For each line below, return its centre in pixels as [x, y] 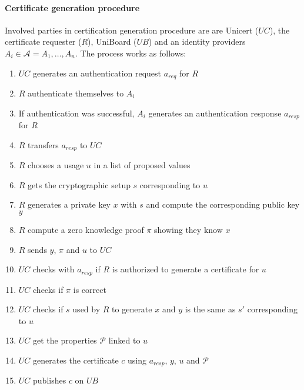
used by [86, 309]
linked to [124, 340]
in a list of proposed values [142, 165]
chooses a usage [56, 165]
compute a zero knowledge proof [86, 229]
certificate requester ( [43, 41]
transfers [43, 144]
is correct [90, 289]
